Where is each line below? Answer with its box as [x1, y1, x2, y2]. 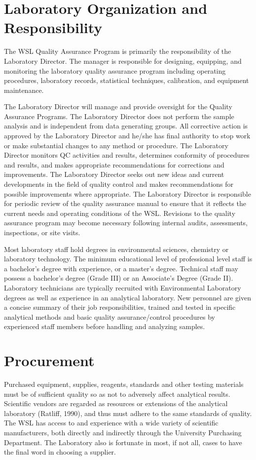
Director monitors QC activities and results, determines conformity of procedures [4, 150, 250, 160]
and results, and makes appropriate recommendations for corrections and [4, 159, 224, 169]
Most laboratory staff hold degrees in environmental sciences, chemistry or [4, 244, 229, 254]
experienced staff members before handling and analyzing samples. [4, 321, 205, 332]
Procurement [4, 350, 95, 371]
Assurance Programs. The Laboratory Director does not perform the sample [4, 111, 234, 121]
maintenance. [4, 84, 44, 95]
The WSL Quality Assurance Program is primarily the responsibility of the [4, 46, 231, 56]
